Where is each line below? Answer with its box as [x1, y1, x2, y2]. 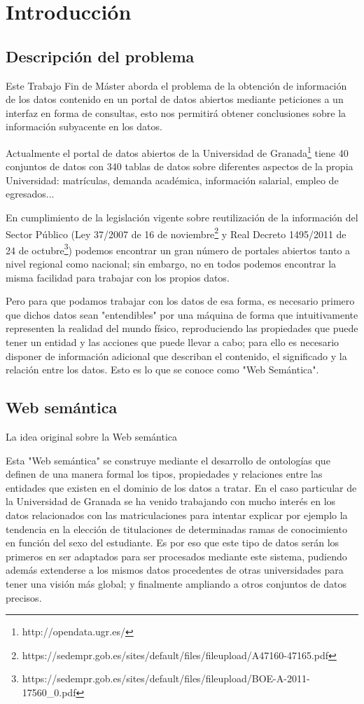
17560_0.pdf [22, 684, 76, 699]
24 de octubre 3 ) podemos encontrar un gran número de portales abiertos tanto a [6, 240, 351, 257]
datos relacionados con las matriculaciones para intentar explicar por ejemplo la [6, 508, 348, 522]
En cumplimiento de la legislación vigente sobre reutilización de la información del [6, 209, 358, 224]
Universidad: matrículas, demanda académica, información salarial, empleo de [6, 172, 339, 187]
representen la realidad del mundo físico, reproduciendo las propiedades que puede [6, 321, 358, 336]
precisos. [6, 590, 42, 605]
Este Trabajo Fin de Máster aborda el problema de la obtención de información [6, 78, 347, 92]
